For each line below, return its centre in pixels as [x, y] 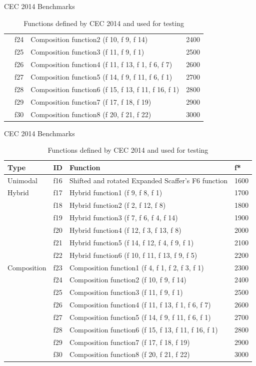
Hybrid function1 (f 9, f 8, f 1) [116, 193]
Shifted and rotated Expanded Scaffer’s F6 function [148, 180]
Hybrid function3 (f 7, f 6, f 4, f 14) [123, 218]
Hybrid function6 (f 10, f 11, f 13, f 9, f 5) [133, 255]
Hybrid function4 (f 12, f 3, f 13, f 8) [125, 230]
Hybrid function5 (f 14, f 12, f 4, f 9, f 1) [131, 242]
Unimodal [22, 180]
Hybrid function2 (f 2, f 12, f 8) [117, 205]
